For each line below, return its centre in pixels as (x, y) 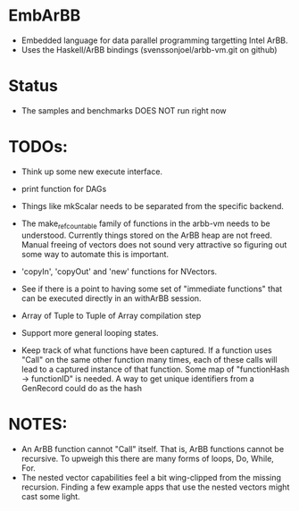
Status (33, 86)
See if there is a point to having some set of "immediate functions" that (152, 289)
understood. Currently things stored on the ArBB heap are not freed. (147, 235)
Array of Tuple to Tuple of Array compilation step (111, 315)
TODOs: (38, 147)
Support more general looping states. (90, 332)
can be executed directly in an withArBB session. (111, 298)
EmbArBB (45, 16)
